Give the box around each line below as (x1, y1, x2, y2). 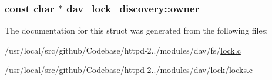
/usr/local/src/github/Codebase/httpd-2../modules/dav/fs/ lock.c (5, 44, 241, 56)
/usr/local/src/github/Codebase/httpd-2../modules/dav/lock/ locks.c (5, 64, 253, 76)
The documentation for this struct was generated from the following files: (5, 24, 268, 36)
